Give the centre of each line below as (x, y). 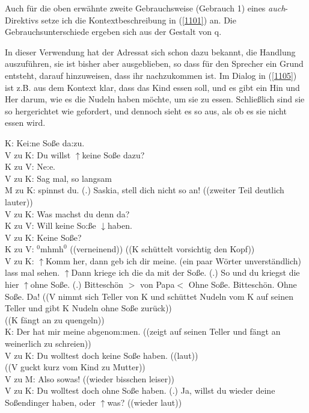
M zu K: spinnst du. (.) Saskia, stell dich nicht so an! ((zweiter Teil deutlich (145, 190)
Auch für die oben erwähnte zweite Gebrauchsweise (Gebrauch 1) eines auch (145, 8)
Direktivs (22, 20)
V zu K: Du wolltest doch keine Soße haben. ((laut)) (102, 355)
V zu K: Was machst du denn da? (67, 213)
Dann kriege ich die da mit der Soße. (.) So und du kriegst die (185, 272)
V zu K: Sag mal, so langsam (58, 178)
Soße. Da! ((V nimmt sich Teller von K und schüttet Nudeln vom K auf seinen (149, 296)
